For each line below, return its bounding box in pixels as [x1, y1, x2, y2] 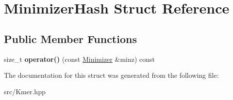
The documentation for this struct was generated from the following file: [4, 70, 219, 80]
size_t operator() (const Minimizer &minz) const [4, 54, 155, 64]
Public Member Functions [4, 31, 137, 46]
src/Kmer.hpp [4, 86, 46, 96]
